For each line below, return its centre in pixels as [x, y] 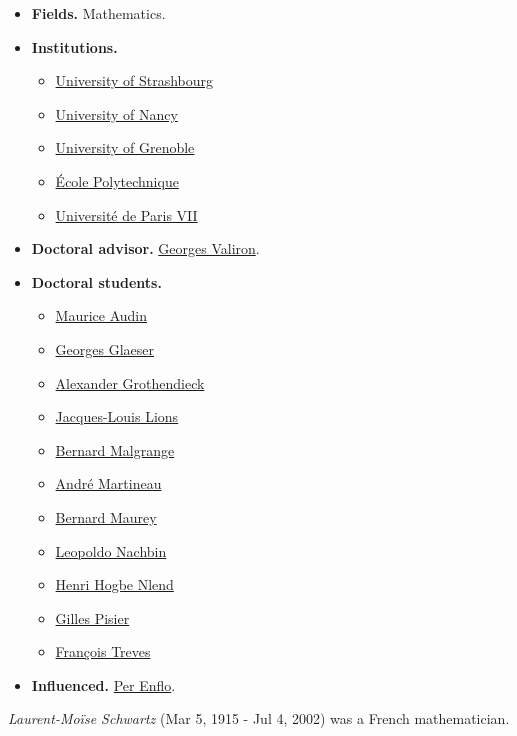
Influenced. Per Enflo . [103, 684]
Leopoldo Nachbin [111, 550]
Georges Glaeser [104, 348]
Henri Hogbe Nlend [114, 584]
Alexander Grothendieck [130, 382]
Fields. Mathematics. [98, 13]
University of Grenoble [125, 147]
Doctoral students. [96, 281]
